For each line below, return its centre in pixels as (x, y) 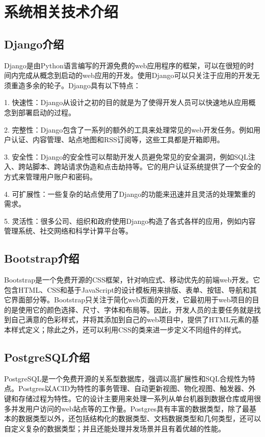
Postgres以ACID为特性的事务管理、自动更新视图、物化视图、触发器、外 (137, 388)
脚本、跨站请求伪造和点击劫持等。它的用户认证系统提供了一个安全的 (147, 166)
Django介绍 (34, 44)
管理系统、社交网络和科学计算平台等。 (68, 231)
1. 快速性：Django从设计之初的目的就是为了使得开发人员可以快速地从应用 (126, 102)
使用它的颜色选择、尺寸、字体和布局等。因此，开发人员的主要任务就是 (136, 309)
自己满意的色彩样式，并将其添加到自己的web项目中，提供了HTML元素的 (131, 319)
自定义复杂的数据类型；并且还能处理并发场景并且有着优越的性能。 (115, 428)
